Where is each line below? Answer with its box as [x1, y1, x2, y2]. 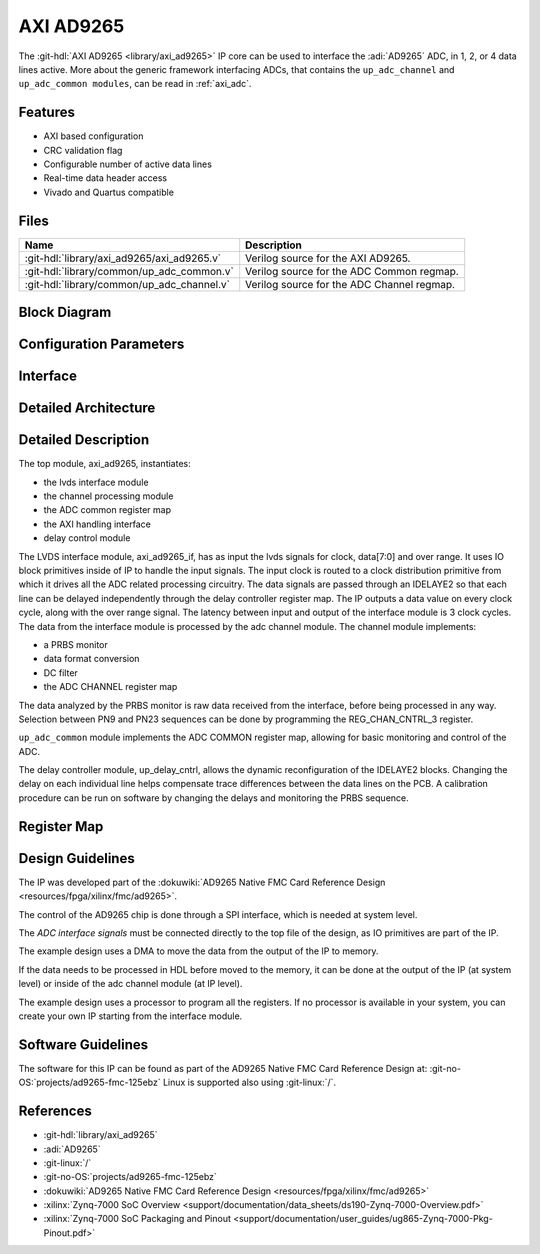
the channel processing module [43, 490, 174, 502]
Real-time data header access [43, 172, 168, 184]
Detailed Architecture [18, 400, 156, 417]
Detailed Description [18, 431, 150, 449]
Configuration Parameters [18, 336, 185, 353]
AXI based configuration [43, 130, 144, 142]
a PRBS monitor [43, 638, 109, 650]
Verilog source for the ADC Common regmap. [245, 264, 459, 278]
